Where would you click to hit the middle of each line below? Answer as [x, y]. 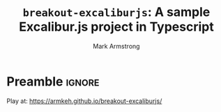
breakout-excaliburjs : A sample [116, 12]
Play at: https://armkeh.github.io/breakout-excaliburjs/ [84, 101]
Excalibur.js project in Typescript [116, 27]
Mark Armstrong [116, 46]
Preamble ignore [53, 81]
